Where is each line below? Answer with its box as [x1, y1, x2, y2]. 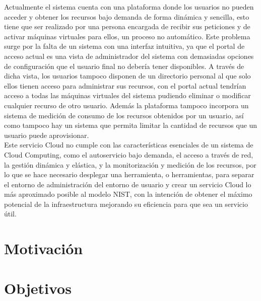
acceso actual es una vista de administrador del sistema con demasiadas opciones [4, 50, 254, 61]
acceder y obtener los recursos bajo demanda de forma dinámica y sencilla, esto [4, 11, 249, 22]
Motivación [4, 238, 83, 259]
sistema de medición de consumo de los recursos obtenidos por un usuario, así [4, 110, 244, 120]
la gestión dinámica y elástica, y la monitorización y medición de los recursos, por [4, 159, 256, 170]
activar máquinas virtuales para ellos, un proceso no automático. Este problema [4, 31, 250, 41]
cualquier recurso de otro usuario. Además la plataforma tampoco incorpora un [4, 100, 249, 110]
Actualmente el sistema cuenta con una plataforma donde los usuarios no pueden [4, 2, 254, 12]
